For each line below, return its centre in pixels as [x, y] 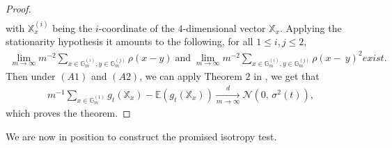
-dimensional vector [224, 27]
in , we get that [287, 76]
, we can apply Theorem [191, 76]
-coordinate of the [136, 27]
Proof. [18, 8]
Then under [31, 76]
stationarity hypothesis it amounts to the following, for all [130, 41]
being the [72, 27]
